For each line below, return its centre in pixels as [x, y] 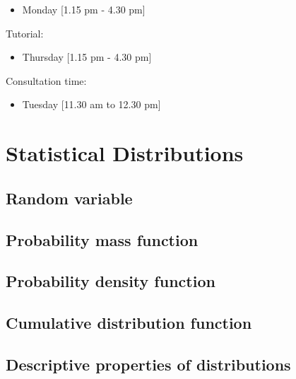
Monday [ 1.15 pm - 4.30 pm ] [84, 9]
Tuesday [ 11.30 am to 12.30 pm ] [91, 104]
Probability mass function [102, 239]
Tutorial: [25, 33]
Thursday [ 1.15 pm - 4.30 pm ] [87, 57]
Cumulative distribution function [129, 323]
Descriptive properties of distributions [148, 364]
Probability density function [111, 281]
